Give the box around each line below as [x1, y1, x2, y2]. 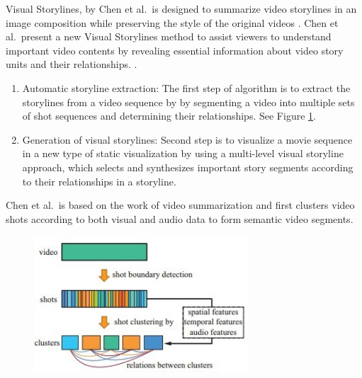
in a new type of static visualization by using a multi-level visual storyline [22, 146, 344, 161]
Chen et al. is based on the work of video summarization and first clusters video [6, 197, 355, 212]
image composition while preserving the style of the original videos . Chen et [6, 15, 339, 30]
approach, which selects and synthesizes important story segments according [22, 159, 353, 174]
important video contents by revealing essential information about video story [6, 42, 344, 57]
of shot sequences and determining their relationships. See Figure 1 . [22, 108, 316, 123]
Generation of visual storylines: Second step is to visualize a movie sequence [22, 132, 353, 147]
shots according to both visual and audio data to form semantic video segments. [6, 211, 353, 226]
